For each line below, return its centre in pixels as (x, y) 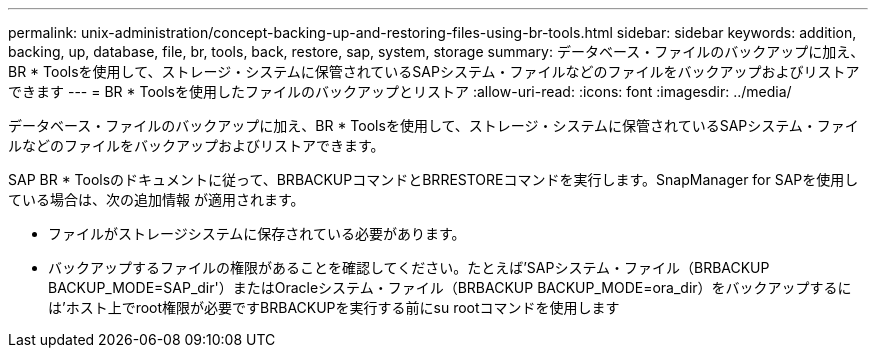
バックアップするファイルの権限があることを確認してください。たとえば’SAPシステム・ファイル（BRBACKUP (409, 267)
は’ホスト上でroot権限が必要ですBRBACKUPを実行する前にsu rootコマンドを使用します (334, 307)
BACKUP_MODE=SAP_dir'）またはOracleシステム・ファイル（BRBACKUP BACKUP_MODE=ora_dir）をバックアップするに (450, 287)
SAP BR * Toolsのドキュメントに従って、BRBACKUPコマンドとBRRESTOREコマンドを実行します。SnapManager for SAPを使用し (433, 179)
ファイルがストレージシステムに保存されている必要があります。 (257, 233)
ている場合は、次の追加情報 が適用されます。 (156, 199)
